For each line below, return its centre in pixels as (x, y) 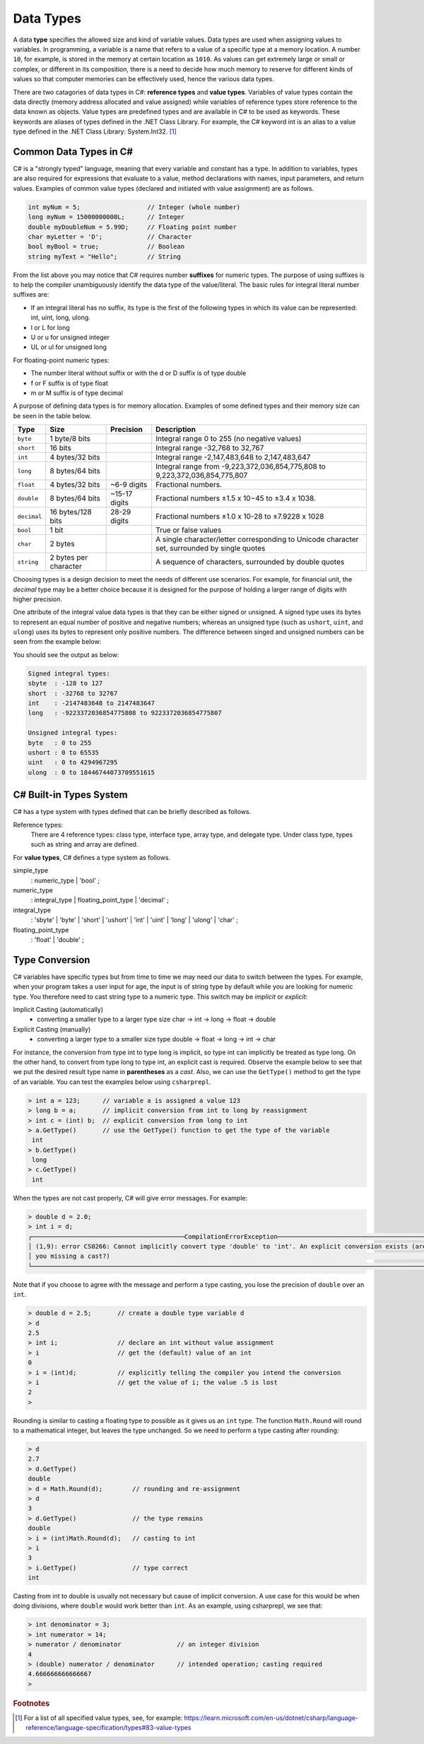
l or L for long (50, 327)
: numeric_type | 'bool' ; (65, 880)
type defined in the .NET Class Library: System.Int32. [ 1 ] (95, 131)
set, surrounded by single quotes (211, 548)
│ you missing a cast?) (69, 1256)
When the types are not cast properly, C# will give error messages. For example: (130, 1198)
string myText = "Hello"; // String (105, 257)
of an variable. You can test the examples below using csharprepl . (112, 1082)
